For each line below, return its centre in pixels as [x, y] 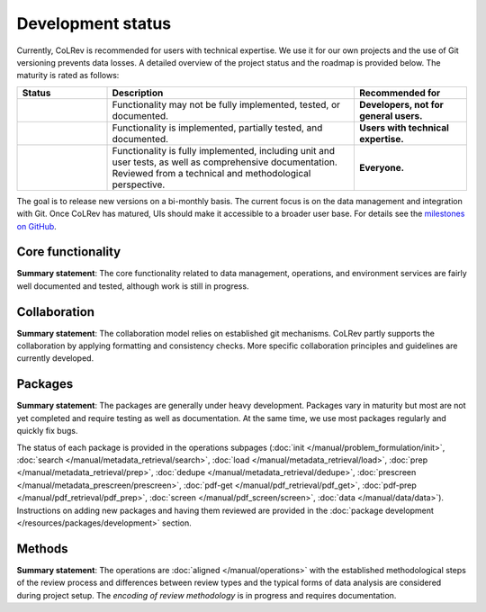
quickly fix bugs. [47, 431]
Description [138, 93]
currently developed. [55, 358]
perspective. [139, 184]
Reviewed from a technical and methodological [211, 173]
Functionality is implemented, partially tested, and [217, 128]
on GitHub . [37, 226]
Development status [94, 23]
